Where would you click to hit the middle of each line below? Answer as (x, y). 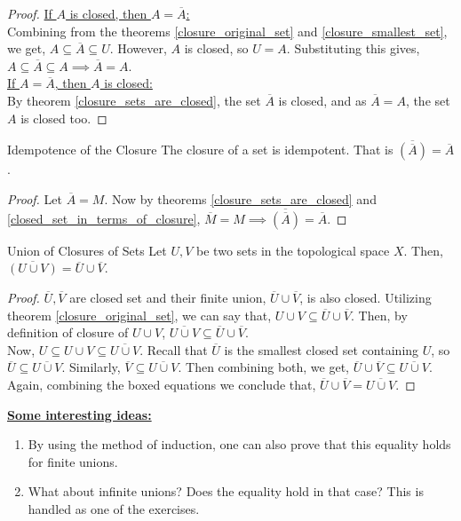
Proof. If (30, 13)
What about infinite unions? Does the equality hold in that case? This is (226, 491)
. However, (138, 48)
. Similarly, (91, 367)
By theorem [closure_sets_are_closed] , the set (134, 100)
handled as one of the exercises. (114, 508)
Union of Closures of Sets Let (87, 250)
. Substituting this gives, (353, 48)
